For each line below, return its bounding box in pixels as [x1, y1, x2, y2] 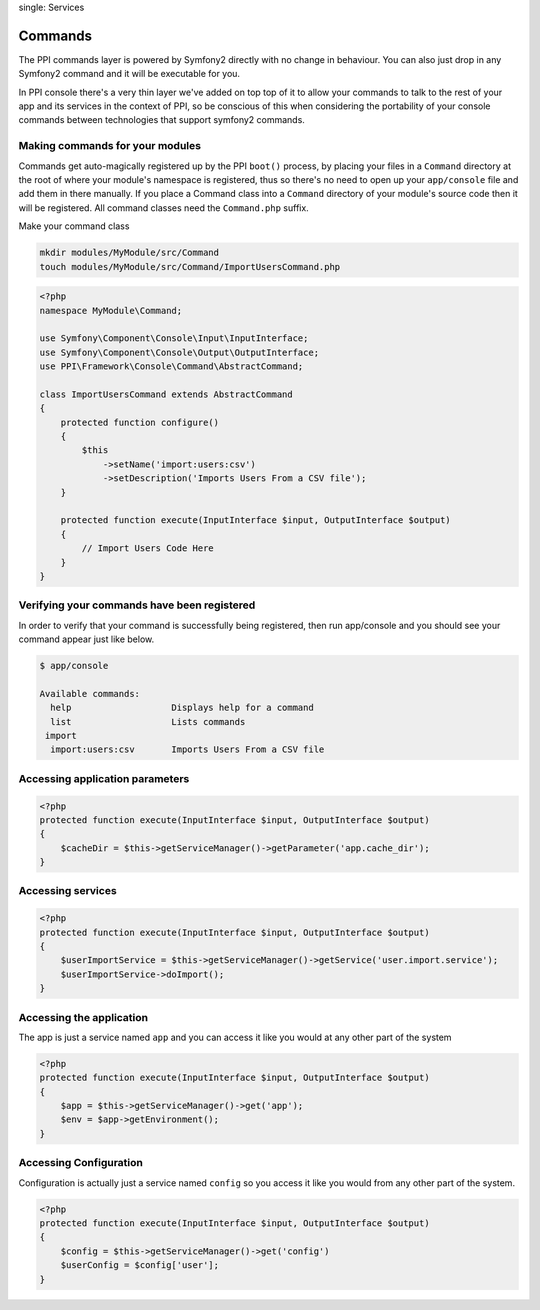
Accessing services [18, 884, 117, 898]
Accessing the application [18, 1010, 149, 1024]
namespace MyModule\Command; [39, 305, 183, 316]
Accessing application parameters [18, 771, 190, 785]
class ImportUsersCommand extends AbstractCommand [39, 388, 294, 400]
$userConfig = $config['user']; [60, 1260, 220, 1271]
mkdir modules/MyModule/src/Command [39, 247, 220, 259]
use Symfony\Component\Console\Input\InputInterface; [39, 333, 309, 344]
